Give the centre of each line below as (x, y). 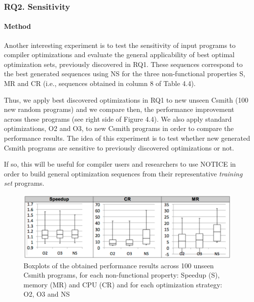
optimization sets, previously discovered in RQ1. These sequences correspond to (123, 64)
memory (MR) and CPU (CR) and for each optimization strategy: (123, 284)
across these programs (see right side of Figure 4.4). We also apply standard (118, 119)
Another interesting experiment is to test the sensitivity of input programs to (120, 45)
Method (18, 26)
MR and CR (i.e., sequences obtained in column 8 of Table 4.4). (100, 83)
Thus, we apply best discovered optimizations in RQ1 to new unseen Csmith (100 (126, 99)
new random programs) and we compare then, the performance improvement (119, 109)
